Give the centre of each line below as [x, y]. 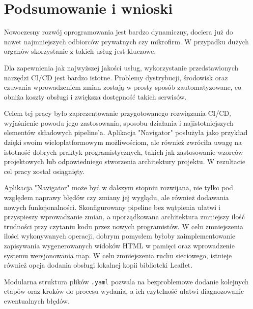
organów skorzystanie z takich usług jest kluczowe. [80, 51]
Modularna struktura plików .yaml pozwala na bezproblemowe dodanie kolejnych [126, 281]
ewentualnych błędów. [37, 301]
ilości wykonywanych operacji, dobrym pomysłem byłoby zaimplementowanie [120, 236]
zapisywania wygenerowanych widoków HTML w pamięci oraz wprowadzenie [119, 245]
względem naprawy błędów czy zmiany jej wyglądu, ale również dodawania [116, 197]
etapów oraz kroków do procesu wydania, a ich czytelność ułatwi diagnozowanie [124, 291]
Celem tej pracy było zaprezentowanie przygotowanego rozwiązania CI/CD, [118, 113]
